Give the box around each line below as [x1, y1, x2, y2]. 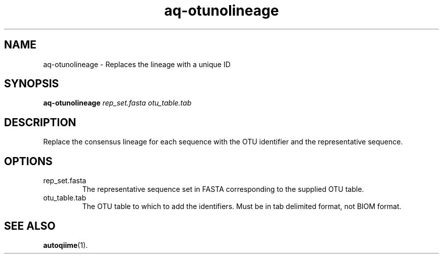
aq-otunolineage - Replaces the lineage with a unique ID [43, 60, 231, 69]
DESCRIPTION [4, 116, 76, 129]
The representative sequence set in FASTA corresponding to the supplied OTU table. [82, 185, 364, 194]
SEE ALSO [4, 219, 56, 232]
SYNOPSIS [4, 77, 59, 90]
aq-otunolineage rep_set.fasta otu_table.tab [43, 98, 192, 108]
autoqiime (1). [43, 240, 88, 249]
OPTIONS [4, 154, 53, 168]
